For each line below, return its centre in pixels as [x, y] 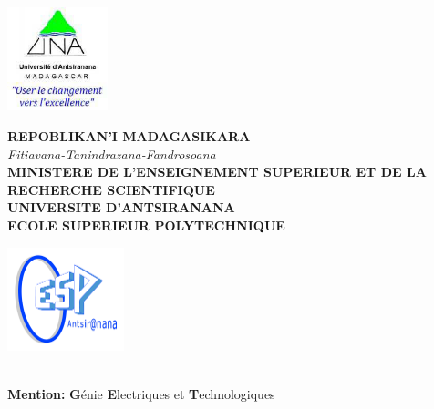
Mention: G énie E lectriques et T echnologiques [141, 394]
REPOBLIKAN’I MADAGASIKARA [129, 135]
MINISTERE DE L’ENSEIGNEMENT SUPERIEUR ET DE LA [217, 172]
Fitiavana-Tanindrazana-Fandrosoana [112, 153]
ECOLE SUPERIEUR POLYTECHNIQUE [146, 225]
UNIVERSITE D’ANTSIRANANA [121, 207]
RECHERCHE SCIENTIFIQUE [111, 189]
